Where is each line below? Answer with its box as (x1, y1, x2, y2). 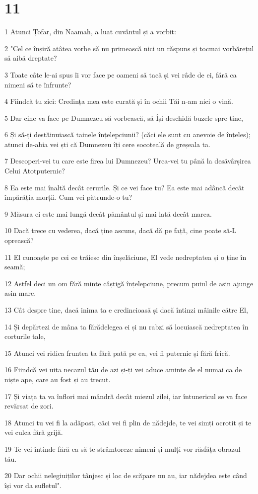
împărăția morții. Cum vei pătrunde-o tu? (4, 192, 132, 202)
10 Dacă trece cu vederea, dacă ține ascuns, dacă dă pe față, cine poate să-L (4, 225, 237, 236)
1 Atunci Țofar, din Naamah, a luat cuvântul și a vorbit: (4, 26, 176, 37)
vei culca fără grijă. (4, 427, 63, 437)
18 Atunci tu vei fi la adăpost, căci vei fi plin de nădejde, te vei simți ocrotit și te (4, 417, 252, 427)
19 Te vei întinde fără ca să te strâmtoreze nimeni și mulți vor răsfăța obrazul (4, 443, 241, 454)
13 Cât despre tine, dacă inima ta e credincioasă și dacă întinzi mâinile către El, (4, 305, 248, 315)
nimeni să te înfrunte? (4, 79, 71, 89)
